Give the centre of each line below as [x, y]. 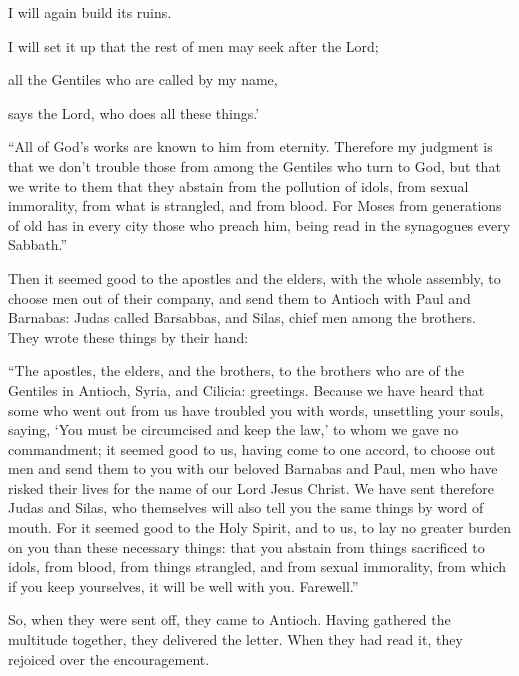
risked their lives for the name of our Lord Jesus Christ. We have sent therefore [251, 487]
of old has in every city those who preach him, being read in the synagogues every [259, 224]
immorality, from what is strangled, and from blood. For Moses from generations [255, 205]
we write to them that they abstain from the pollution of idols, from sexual [238, 185]
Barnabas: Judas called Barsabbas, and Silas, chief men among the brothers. [242, 317]
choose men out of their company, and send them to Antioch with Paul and [239, 297]
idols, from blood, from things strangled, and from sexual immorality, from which [257, 566]
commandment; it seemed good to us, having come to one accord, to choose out [252, 448]
